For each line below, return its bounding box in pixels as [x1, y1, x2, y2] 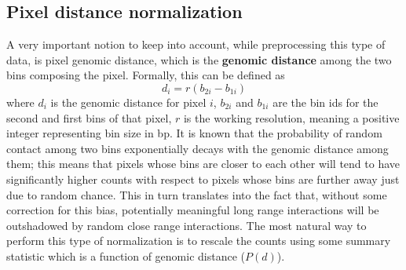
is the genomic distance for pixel [50, 93, 207, 110]
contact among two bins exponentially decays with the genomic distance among [6, 140, 389, 156]
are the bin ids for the [272, 93, 379, 110]
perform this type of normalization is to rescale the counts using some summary [6, 232, 391, 249]
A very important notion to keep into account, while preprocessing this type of [6, 36, 386, 53]
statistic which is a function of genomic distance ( [6, 247, 246, 264]
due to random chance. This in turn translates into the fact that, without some [6, 186, 387, 202]
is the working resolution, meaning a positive [183, 109, 400, 126]
